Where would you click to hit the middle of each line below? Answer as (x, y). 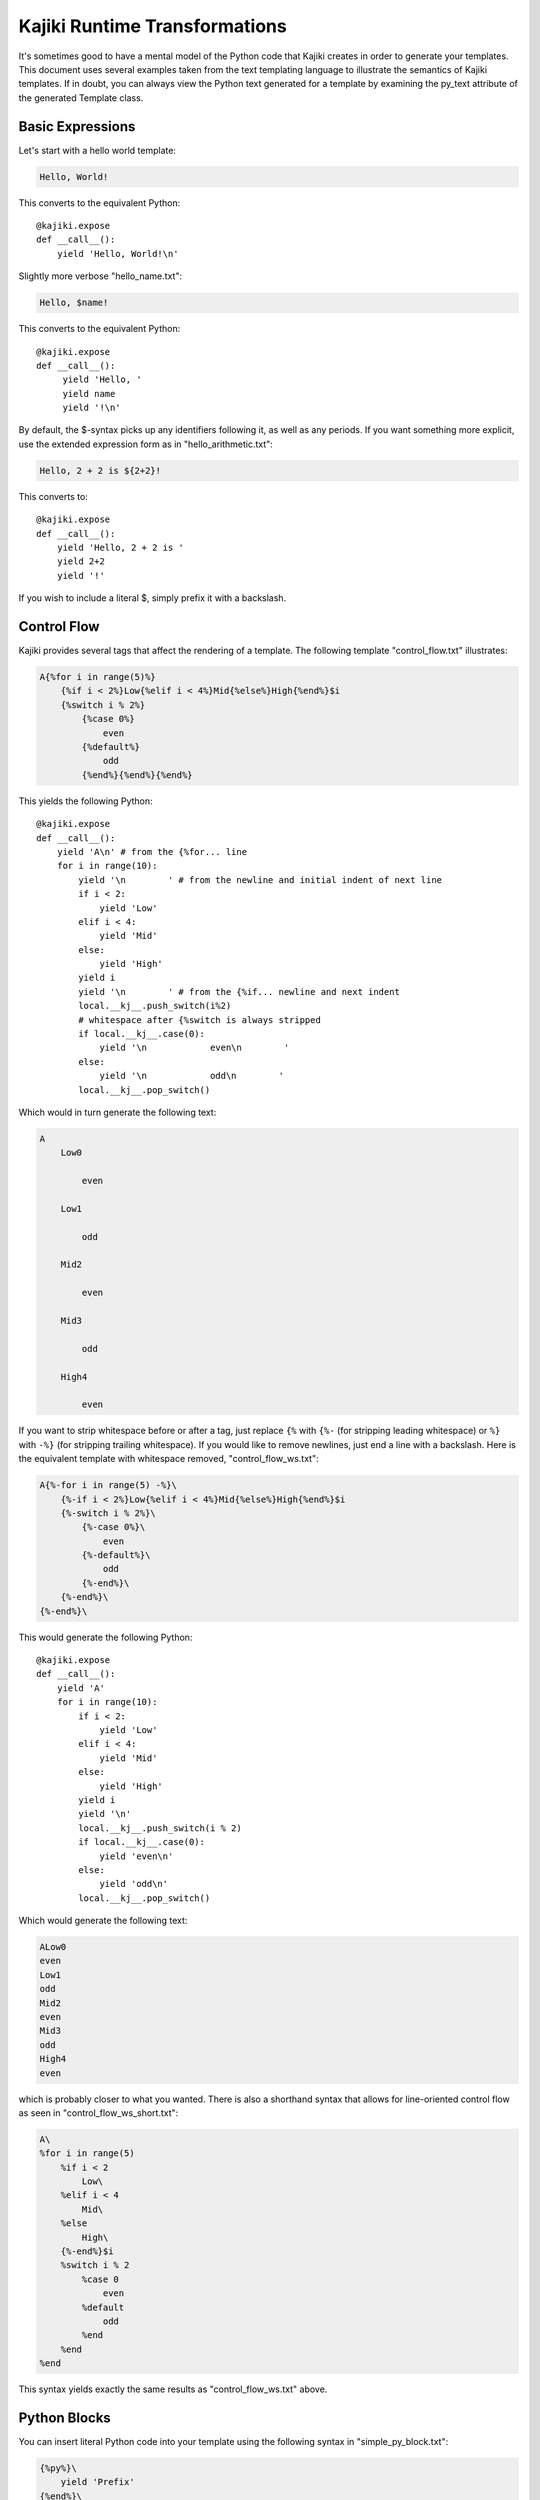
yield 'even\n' (136, 1856)
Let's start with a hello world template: (97, 150)
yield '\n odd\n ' (192, 1076)
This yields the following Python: (86, 801)
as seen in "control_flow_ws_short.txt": (98, 2112)
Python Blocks (65, 2417)
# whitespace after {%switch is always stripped (200, 1019)
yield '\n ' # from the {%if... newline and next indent (239, 991)
